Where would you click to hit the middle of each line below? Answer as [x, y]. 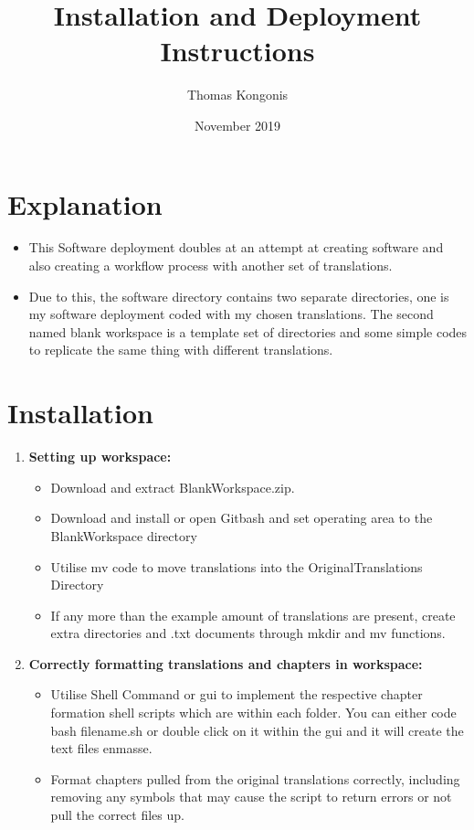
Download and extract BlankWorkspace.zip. [173, 487]
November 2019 [237, 125]
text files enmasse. [101, 748]
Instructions [237, 51]
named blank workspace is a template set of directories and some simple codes [248, 331]
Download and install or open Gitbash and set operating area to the [242, 518]
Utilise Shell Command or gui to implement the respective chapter [237, 694]
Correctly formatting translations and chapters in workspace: [226, 663]
